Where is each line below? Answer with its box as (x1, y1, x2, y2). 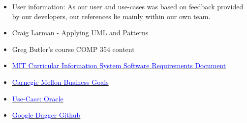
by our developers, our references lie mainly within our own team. (12, 11, 211, 21)
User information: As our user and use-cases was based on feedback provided (12, 1, 244, 11)
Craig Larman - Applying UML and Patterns (12, 27, 149, 38)
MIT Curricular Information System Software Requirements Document (12, 60, 226, 71)
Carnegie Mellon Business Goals (12, 76, 109, 87)
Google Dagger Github (12, 110, 81, 120)
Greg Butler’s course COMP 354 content (12, 44, 135, 54)
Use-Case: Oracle (12, 93, 63, 103)
